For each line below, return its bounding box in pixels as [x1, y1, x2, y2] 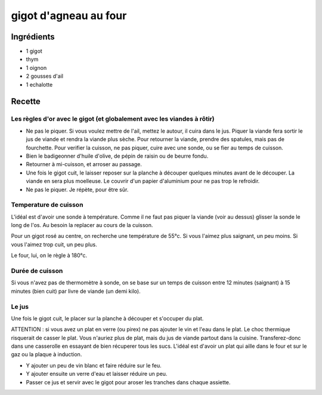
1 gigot [26, 48, 43, 55]
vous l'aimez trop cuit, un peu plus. [11, 241, 98, 248]
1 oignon [26, 64, 47, 71]
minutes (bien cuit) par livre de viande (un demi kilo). [11, 287, 141, 295]
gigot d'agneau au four [11, 9, 127, 22]
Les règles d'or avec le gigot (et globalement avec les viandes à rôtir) [11, 115, 215, 123]
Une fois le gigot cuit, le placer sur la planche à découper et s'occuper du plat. [11, 314, 204, 322]
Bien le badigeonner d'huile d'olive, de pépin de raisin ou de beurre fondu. [26, 152, 209, 160]
